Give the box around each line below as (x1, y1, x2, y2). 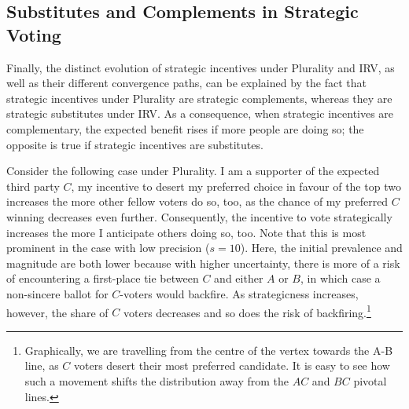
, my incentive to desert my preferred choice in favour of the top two (71, 177, 401, 194)
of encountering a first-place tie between (6, 270, 199, 287)
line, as (24, 357, 59, 374)
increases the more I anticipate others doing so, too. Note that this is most (6, 224, 367, 240)
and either (214, 270, 263, 287)
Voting (6, 22, 61, 46)
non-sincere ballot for (6, 285, 109, 301)
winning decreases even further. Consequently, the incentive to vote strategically (6, 208, 392, 225)
